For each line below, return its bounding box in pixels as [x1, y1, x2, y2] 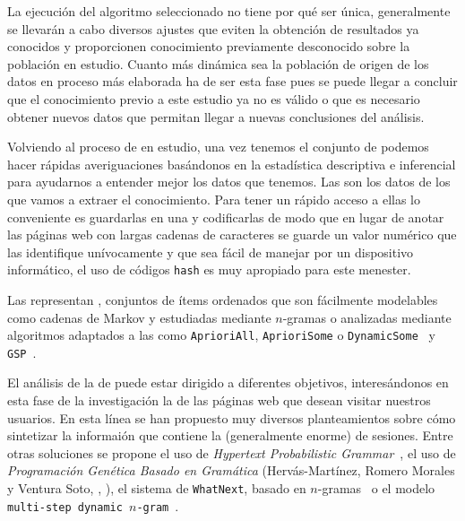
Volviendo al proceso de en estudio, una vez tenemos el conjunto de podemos [7, 137, 429, 156]
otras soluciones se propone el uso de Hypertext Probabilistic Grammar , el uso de [7, 443, 456, 462]
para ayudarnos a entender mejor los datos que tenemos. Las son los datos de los [7, 172, 451, 191]
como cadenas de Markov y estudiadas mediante [7, 308, 271, 326]
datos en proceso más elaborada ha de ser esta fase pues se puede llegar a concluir [7, 72, 458, 91]
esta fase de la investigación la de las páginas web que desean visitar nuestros [7, 391, 431, 410]
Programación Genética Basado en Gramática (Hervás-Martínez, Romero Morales [7, 461, 455, 480]
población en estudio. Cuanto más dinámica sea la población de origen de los [7, 54, 429, 73]
